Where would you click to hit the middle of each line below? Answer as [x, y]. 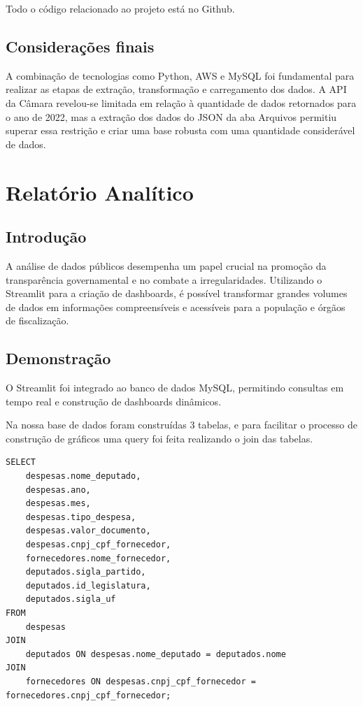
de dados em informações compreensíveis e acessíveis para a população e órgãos [176, 307]
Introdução [46, 237]
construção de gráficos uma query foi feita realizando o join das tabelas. [159, 438]
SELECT [21, 462]
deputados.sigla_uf [71, 599]
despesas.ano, [58, 490]
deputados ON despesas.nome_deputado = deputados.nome [156, 654]
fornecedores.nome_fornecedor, [98, 558]
